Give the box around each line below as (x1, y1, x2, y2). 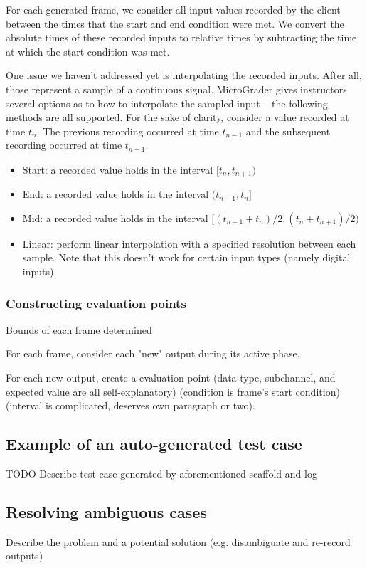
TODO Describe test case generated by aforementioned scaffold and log (6, 466, 317, 481)
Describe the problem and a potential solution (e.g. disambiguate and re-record (6, 534, 351, 549)
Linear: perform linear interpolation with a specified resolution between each (22, 236, 356, 251)
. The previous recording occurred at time (36, 123, 219, 138)
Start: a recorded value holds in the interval (22, 162, 213, 177)
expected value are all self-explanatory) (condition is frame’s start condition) (6, 384, 340, 399)
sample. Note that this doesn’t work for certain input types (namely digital (22, 250, 351, 265)
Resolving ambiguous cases (6, 501, 207, 522)
